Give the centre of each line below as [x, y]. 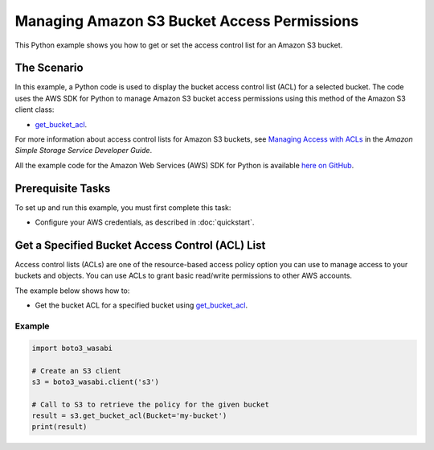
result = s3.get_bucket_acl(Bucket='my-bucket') [129, 416]
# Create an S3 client [76, 371]
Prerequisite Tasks [63, 188]
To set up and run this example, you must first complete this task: [123, 207]
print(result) [59, 427]
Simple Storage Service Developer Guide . [84, 151]
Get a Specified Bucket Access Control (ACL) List [140, 245]
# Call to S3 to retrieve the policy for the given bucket [150, 404]
